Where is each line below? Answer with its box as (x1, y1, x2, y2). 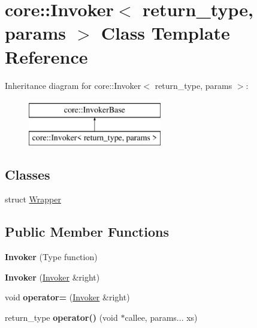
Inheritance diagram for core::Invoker (5, 79, 141, 91)
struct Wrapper (5, 193, 61, 205)
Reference (5, 44, 88, 68)
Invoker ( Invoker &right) (5, 270, 100, 283)
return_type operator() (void (5, 311, 118, 324)
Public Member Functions (5, 222, 169, 241)
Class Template (101, 20, 230, 45)
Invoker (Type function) (5, 251, 98, 263)
